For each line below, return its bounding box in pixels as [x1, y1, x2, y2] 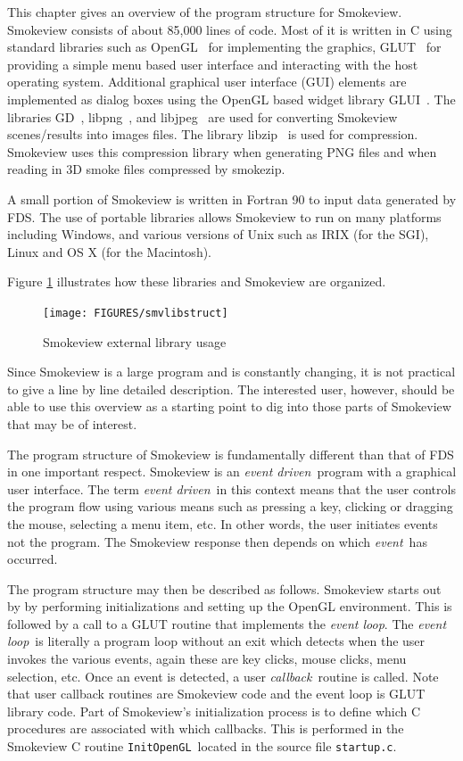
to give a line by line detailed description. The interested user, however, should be [7, 379, 455, 398]
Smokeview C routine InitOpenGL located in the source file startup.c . [7, 737, 397, 756]
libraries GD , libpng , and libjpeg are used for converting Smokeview [7, 107, 398, 126]
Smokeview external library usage [43, 332, 227, 351]
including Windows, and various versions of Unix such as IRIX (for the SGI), [7, 225, 429, 244]
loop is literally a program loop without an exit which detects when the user [7, 632, 426, 650]
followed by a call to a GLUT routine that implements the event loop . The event [7, 614, 447, 633]
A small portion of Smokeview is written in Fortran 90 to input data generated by [7, 189, 457, 208]
